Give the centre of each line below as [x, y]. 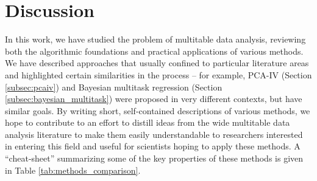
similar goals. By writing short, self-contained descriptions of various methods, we [158, 110]
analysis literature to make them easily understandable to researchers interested [154, 134]
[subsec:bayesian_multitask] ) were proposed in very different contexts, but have [154, 99]
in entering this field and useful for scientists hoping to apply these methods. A [153, 146]
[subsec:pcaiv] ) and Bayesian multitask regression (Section [114, 87]
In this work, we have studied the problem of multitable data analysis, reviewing [155, 39]
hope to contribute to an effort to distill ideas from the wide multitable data [148, 122]
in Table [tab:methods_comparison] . [73, 170]
